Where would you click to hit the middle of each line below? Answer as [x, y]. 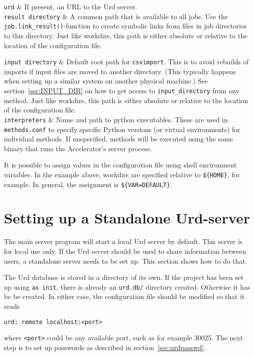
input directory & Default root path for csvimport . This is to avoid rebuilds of [127, 62]
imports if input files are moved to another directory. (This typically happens [120, 71]
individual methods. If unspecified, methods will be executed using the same [119, 139]
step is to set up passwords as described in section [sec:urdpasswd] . [105, 347]
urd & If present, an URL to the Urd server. [71, 6]
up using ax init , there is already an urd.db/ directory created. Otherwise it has [127, 287]
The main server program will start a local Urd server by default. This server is [123, 241]
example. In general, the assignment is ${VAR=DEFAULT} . [88, 184]
